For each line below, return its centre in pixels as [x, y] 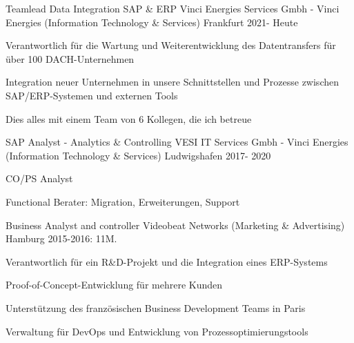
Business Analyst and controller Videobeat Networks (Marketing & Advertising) [175, 225]
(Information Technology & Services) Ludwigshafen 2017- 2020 [138, 155]
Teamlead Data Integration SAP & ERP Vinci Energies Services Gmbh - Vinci [173, 8]
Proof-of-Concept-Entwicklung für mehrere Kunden [114, 285]
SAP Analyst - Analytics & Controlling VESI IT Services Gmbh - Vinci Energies [177, 142]
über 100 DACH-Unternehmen [70, 58]
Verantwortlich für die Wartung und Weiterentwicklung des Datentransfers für [171, 45]
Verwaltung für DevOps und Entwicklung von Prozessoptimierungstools [157, 331]
